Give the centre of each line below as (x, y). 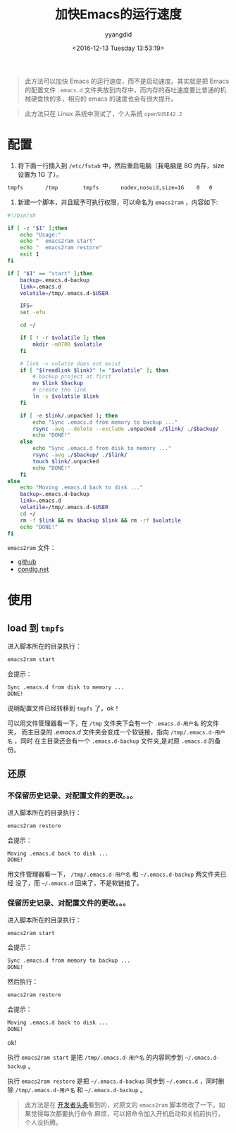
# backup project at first (72, 377)
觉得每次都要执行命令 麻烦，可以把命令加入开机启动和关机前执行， (127, 1113)
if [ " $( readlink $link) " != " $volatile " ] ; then (94, 370)
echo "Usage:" (41, 234)
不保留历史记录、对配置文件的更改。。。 (72, 796)
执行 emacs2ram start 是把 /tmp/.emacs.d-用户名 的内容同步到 (95, 1057)
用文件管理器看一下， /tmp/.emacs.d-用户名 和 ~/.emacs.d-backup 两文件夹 (114, 875)
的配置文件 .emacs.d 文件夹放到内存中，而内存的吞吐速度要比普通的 (122, 89)
